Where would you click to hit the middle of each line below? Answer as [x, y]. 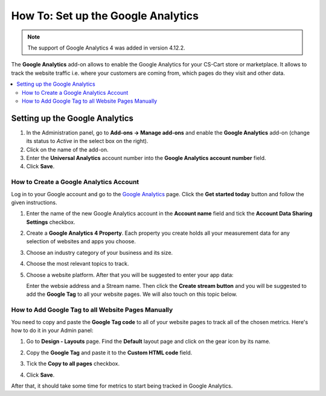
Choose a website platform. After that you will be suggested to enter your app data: [130, 275]
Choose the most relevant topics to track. [78, 264]
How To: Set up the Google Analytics [105, 16]
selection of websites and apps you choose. [81, 241]
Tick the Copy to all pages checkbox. [73, 364]
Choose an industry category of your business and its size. [100, 252]
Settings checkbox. [51, 222]
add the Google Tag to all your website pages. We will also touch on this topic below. [132, 294]
